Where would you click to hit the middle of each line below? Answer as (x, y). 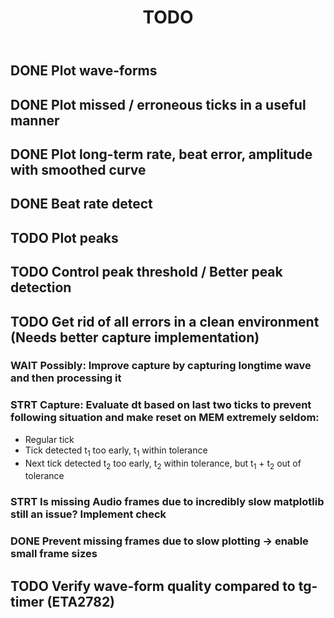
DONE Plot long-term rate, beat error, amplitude (161, 154)
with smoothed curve (78, 169)
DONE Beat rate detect (81, 204)
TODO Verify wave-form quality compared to (153, 586)
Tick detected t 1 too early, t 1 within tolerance (116, 451)
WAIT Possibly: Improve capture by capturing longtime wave (161, 366)
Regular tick (49, 439)
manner (35, 120)
